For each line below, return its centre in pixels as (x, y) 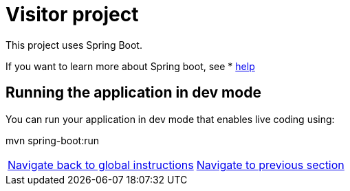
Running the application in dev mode (133, 93)
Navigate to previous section (270, 165)
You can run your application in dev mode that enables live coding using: (170, 119)
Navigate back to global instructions (101, 165)
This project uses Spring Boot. (74, 45)
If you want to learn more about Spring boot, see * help (130, 66)
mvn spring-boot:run (52, 140)
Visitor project (72, 14)
